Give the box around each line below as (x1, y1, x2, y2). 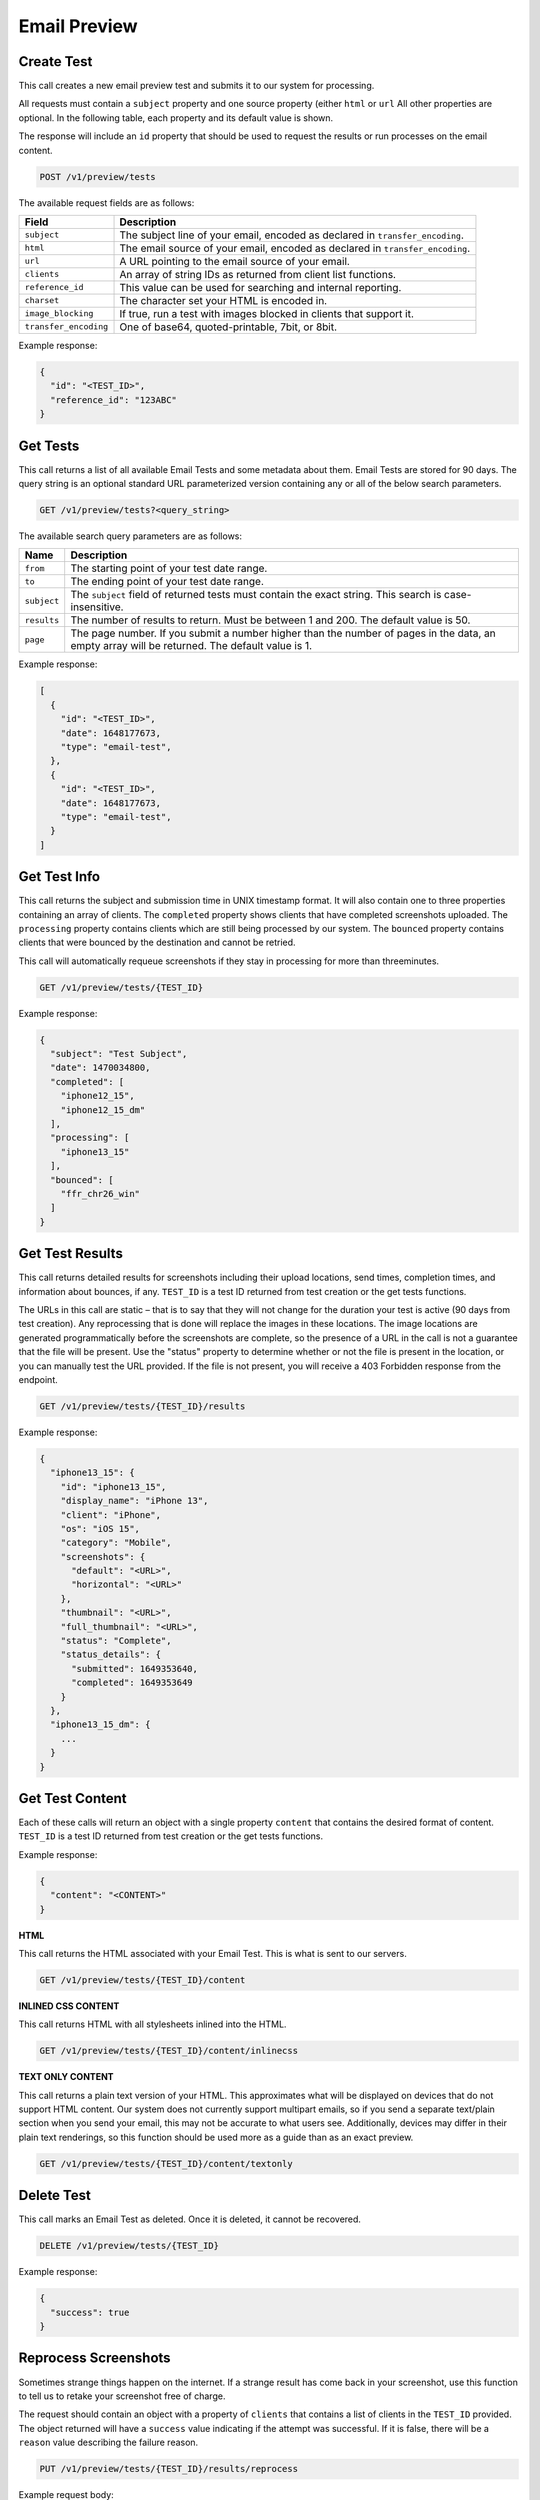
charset (24, 295, 60, 306)
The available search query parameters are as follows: (18, 530, 243, 542)
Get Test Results (18, 1245, 124, 1262)
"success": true (50, 2306, 130, 2318)
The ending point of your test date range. (70, 575, 265, 589)
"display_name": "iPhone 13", (60, 1495, 209, 1507)
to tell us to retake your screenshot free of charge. (18, 2390, 226, 2402)
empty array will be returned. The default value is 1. (70, 639, 312, 653)
